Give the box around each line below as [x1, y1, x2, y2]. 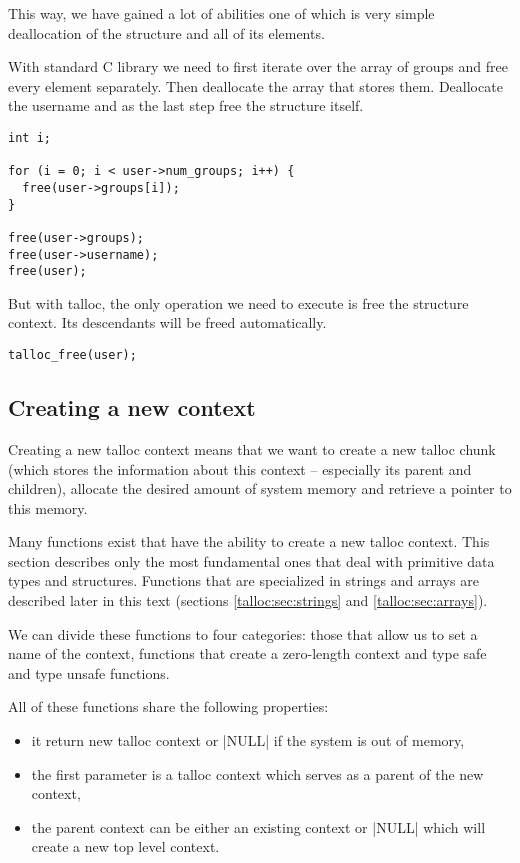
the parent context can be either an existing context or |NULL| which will [31, 816, 486, 837]
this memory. [8, 497, 88, 518]
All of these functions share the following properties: [8, 696, 329, 717]
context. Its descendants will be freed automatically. [8, 312, 327, 333]
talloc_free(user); [8, 348, 137, 363]
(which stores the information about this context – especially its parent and [8, 458, 472, 479]
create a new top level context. [31, 836, 220, 857]
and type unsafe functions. [8, 662, 170, 683]
